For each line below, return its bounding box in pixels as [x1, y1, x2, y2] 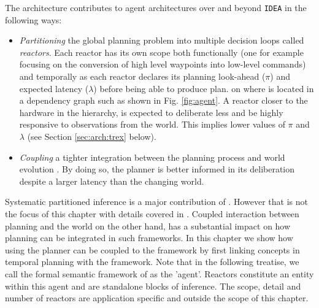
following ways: [5, 13, 62, 26]
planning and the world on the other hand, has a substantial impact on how [5, 219, 291, 232]
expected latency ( [19, 82, 89, 94]
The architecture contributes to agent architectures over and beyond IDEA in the [5, 1, 307, 13]
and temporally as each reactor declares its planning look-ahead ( [19, 70, 266, 83]
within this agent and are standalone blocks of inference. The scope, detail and [5, 279, 301, 292]
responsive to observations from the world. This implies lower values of [19, 118, 285, 131]
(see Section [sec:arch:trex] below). [27, 130, 156, 142]
